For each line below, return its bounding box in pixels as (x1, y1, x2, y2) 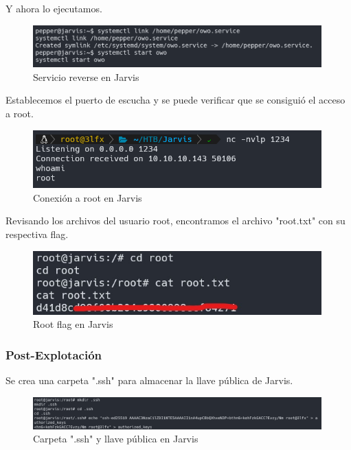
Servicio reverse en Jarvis (33, 69, 139, 84)
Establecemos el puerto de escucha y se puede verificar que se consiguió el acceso (5, 93, 346, 107)
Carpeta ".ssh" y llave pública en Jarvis (33, 431, 199, 446)
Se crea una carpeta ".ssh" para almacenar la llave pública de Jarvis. (5, 373, 293, 388)
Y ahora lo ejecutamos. (5, 1, 102, 15)
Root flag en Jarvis (33, 317, 113, 331)
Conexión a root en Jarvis (33, 190, 142, 204)
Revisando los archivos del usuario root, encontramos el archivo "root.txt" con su (5, 213, 346, 228)
